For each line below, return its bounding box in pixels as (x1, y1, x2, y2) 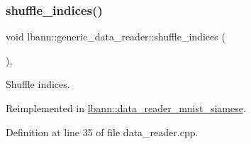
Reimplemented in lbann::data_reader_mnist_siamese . (6, 101, 246, 115)
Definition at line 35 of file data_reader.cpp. (6, 124, 199, 139)
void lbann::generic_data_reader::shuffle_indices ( (6, 29, 225, 44)
